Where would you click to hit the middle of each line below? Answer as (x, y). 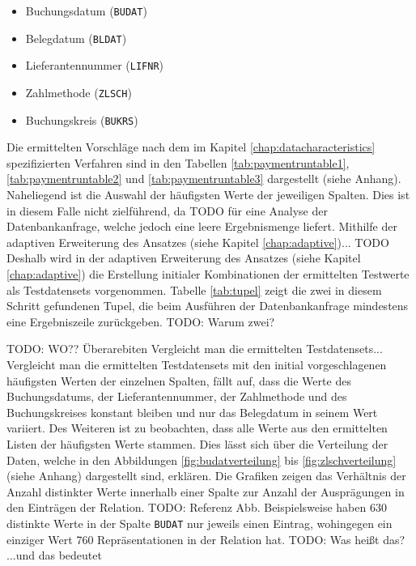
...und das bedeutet (54, 555)
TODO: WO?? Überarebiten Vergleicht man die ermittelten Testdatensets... (195, 349)
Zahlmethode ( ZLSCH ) (79, 92)
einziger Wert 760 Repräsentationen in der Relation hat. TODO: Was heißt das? (206, 539)
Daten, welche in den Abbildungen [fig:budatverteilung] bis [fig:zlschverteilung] (202, 460)
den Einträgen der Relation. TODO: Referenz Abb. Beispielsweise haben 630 (197, 507)
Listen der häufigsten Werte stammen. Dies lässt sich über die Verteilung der (197, 443)
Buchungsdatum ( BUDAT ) (86, 11)
